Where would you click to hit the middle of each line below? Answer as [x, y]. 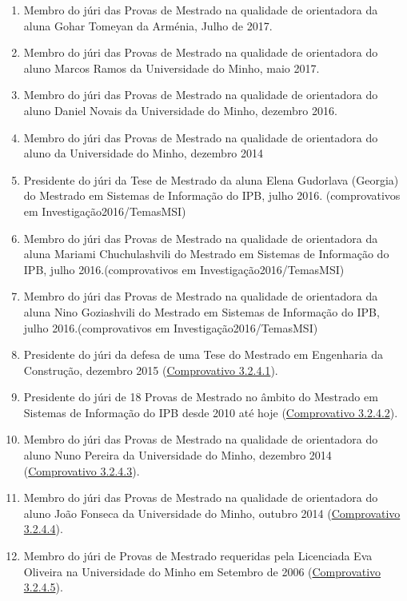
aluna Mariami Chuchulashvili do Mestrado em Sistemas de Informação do [206, 254]
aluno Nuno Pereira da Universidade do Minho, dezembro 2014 [178, 455]
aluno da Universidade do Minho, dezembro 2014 [144, 153]
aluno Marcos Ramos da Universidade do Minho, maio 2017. [172, 68]
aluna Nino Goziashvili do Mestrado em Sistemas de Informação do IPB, [202, 311]
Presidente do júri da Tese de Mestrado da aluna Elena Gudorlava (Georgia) [211, 179]
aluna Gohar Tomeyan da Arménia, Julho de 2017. [148, 25]
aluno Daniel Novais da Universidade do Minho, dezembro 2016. [180, 110]
